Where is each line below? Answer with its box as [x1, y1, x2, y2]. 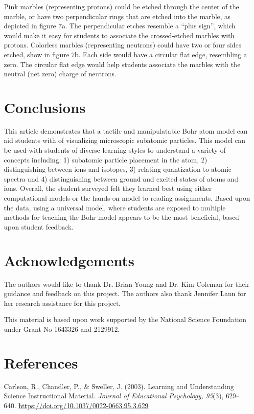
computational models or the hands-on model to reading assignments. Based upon [4, 193, 250, 203]
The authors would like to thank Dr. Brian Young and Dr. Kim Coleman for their [4, 278, 250, 289]
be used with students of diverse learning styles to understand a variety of [4, 145, 226, 155]
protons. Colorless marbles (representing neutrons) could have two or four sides [4, 40, 242, 50]
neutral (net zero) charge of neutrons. [4, 69, 116, 79]
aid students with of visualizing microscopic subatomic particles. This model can [4, 135, 245, 145]
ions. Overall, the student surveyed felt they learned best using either [4, 183, 212, 193]
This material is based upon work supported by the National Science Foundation [4, 314, 246, 324]
